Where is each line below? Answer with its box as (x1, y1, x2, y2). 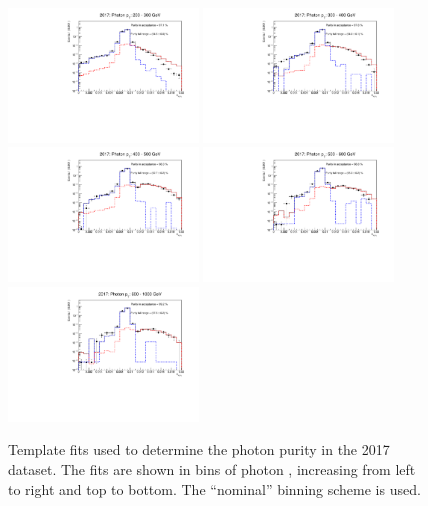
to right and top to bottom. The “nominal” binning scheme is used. (8, 478, 421, 499)
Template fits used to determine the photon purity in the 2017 (8, 439, 390, 460)
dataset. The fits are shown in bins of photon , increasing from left (8, 458, 416, 479)
